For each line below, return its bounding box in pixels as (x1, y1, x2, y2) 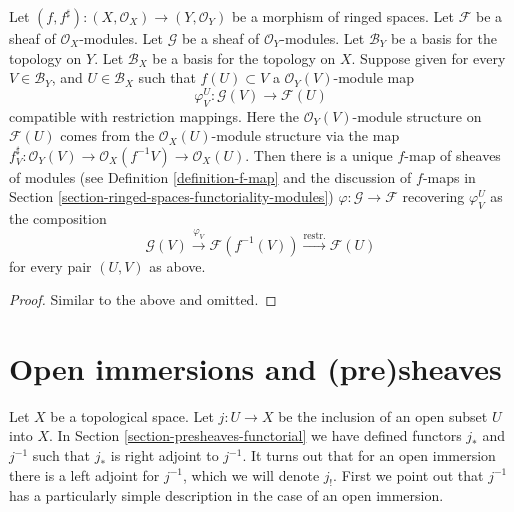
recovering (402, 186, 465, 207)
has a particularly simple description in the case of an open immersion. (9, 485, 444, 506)
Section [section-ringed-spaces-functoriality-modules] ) (9, 186, 334, 207)
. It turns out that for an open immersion (242, 445, 496, 466)
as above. (149, 255, 206, 276)
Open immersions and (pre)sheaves (9, 347, 502, 388)
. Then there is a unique (245, 144, 393, 165)
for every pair (9, 255, 92, 276)
